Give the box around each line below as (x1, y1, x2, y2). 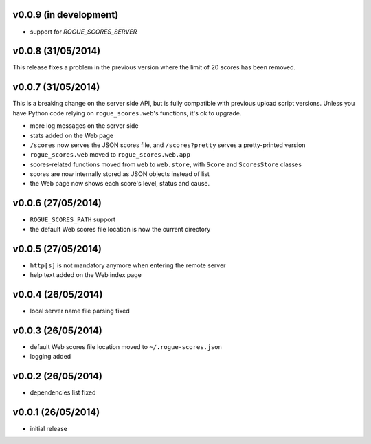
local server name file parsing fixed (30, 307, 130, 315)
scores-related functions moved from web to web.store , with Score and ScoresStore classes (30, 160, 302, 168)
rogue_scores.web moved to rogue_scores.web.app (30, 151, 190, 159)
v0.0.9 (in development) (12, 9, 119, 21)
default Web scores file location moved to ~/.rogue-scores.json (30, 342, 223, 351)
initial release (30, 425, 68, 433)
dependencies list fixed (30, 388, 96, 397)
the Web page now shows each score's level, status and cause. (30, 179, 210, 188)
